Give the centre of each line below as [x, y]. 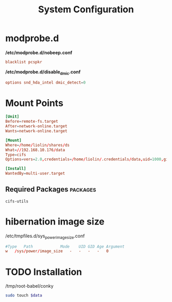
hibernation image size [55, 222]
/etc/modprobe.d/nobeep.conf [39, 52]
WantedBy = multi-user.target [35, 174]
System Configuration [86, 10]
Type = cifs [16, 155]
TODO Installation [44, 272]
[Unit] [12, 117]
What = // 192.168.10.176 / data [35, 150]
